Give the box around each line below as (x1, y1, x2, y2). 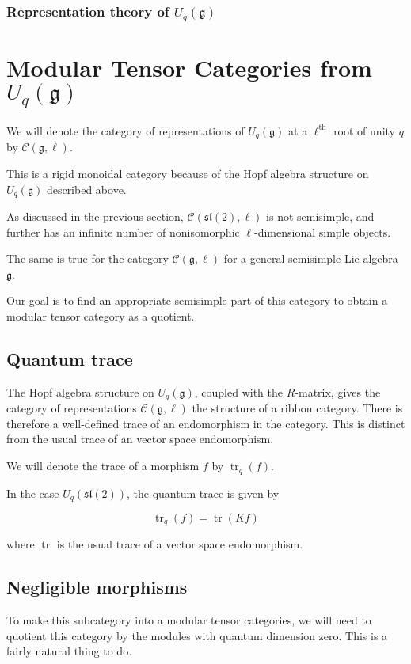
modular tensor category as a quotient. (6, 308, 195, 324)
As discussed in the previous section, (6, 208, 184, 225)
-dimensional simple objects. (254, 223, 391, 240)
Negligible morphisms (6, 575, 188, 599)
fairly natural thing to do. (6, 643, 132, 659)
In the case (6, 484, 59, 501)
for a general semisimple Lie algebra (223, 250, 398, 267)
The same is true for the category (6, 250, 169, 267)
